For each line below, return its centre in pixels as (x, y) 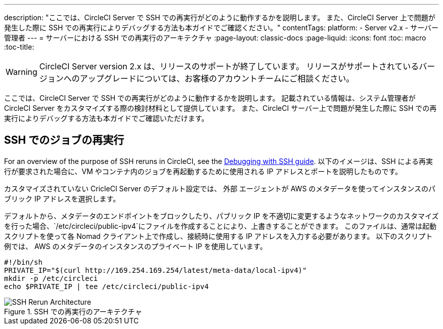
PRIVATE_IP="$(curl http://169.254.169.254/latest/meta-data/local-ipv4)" (156, 270)
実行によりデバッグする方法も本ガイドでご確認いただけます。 (106, 118)
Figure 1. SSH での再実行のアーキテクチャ (73, 311)
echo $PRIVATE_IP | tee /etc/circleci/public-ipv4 (106, 286)
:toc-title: (19, 47)
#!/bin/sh (23, 262)
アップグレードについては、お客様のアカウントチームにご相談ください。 (217, 78)
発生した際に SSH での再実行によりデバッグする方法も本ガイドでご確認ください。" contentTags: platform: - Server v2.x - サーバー (221, 28)
